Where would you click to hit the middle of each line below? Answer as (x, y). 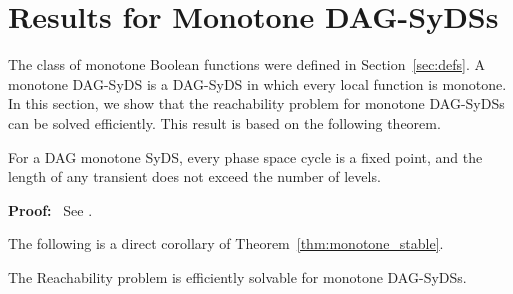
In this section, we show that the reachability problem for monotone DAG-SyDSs (256, 103)
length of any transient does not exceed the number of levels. (194, 176)
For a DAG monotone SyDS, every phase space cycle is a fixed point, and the (245, 156)
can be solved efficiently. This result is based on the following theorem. (224, 122)
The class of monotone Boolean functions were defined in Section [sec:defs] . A (247, 64)
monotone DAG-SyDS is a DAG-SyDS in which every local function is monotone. (257, 83)
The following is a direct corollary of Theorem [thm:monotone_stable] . (226, 243)
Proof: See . (50, 209)
